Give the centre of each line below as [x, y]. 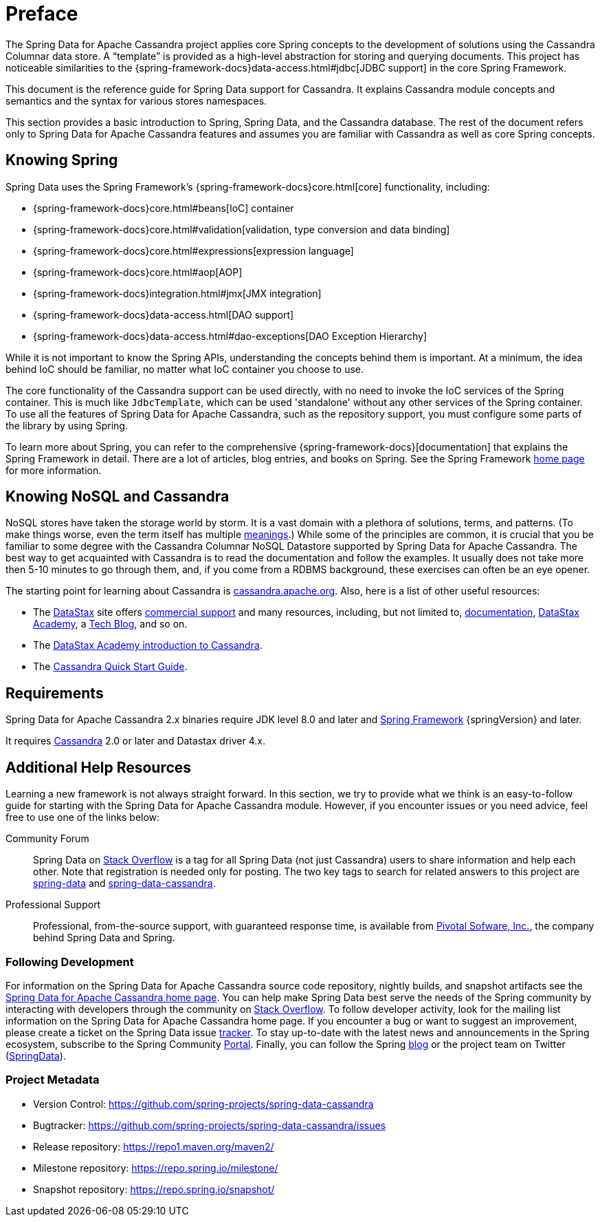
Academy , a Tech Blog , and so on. [110, 624]
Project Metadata [53, 1080]
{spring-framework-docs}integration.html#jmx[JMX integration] [177, 293]
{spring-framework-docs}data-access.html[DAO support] [164, 314]
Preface [42, 14]
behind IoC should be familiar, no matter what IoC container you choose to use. [185, 369]
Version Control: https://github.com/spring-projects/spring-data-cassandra [203, 1104]
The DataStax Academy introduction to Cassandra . [148, 645]
